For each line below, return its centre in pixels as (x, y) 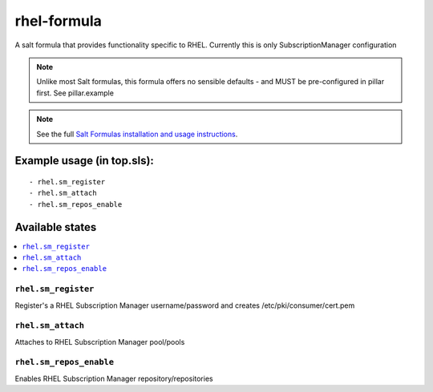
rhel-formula (58, 21)
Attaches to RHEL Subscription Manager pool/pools (100, 341)
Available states (56, 227)
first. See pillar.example (75, 93)
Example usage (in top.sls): (84, 161)
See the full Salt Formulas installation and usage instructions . (137, 134)
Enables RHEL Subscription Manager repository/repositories (114, 378)
